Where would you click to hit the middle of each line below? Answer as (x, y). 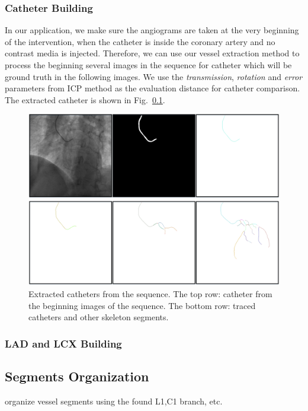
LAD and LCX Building (63, 343)
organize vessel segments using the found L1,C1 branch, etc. (114, 401)
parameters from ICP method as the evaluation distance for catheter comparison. (153, 88)
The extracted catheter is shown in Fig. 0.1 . (85, 99)
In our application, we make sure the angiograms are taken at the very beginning (152, 30)
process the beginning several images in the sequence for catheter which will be (148, 65)
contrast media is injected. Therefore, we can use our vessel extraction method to (152, 53)
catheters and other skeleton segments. (99, 317)
